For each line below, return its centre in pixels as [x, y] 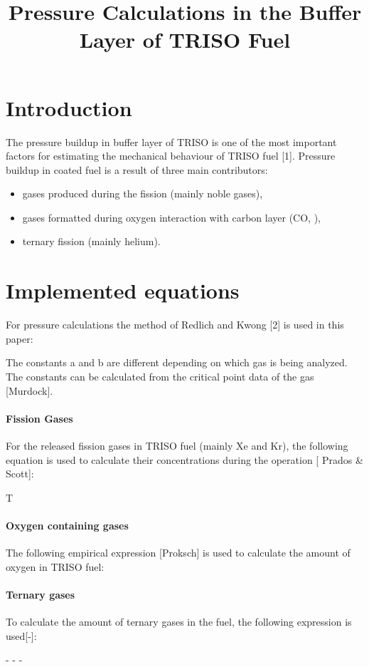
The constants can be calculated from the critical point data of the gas [160, 376]
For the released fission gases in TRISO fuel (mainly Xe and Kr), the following [177, 445]
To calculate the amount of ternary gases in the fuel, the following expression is [179, 622]
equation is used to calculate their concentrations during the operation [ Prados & [184, 459]
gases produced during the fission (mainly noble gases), [143, 193]
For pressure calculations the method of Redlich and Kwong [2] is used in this [175, 325]
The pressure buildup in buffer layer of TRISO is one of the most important [171, 141]
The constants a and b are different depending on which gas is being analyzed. [177, 362]
